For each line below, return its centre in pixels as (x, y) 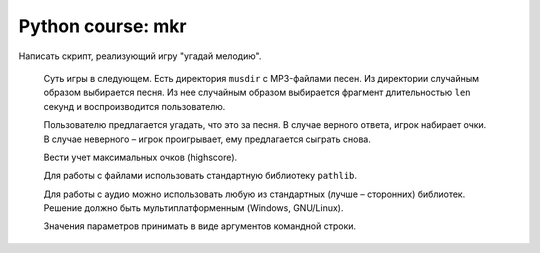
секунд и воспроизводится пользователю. (134, 106)
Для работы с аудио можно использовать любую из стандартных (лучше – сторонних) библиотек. (254, 194)
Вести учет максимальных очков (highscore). (140, 157)
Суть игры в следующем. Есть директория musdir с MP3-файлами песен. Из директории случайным (261, 78)
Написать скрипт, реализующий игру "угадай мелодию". (140, 56)
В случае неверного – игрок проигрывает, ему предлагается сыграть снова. (207, 139)
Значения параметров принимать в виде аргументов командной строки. (200, 226)
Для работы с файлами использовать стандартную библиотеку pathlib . (200, 176)
